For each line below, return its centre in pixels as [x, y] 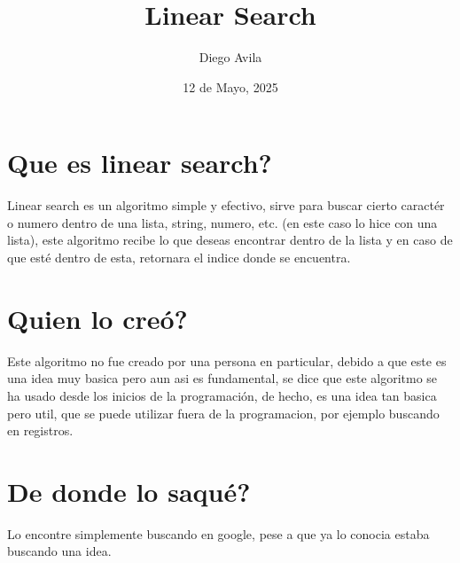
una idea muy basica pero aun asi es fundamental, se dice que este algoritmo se [222, 378]
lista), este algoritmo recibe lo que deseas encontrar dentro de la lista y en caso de [230, 240]
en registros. [40, 430]
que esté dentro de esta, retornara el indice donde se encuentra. [179, 258]
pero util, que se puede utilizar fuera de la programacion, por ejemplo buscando [223, 413]
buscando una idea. [59, 551]
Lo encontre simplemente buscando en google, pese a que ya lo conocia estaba [218, 533]
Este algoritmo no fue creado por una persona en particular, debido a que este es [227, 360]
